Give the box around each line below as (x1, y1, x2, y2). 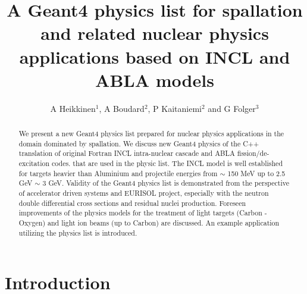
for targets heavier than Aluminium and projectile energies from (18, 168, 218, 178)
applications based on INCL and (19, 44, 290, 68)
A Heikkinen (50, 102, 96, 114)
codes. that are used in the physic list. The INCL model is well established (51, 158, 283, 168)
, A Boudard (99, 102, 145, 114)
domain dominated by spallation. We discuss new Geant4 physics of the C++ (18, 138, 259, 148)
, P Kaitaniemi (148, 102, 202, 114)
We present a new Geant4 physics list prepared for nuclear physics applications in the (18, 129, 284, 139)
